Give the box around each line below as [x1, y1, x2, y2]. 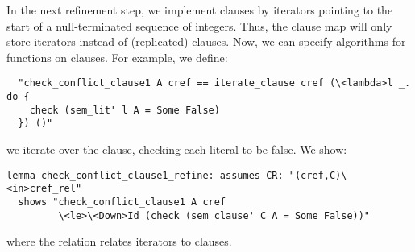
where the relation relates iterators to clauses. [6, 233, 232, 250]
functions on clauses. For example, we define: [6, 48, 228, 65]
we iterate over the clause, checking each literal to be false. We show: [6, 141, 347, 157]
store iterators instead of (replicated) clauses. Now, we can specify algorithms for [6, 33, 406, 50]
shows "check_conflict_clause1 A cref [18, 196, 226, 208]
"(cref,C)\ [288, 169, 347, 181]
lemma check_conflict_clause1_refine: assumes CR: [6, 169, 284, 181]
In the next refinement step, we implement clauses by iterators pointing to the [6, 2, 393, 18]
